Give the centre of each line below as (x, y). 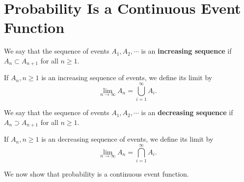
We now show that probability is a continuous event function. (96, 173)
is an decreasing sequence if (187, 112)
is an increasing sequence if (186, 51)
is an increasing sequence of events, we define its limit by (127, 77)
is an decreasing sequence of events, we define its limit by (127, 139)
